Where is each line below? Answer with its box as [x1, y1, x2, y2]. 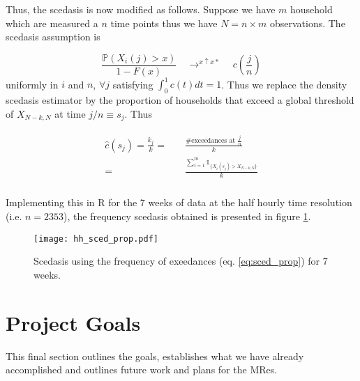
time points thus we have [110, 15, 218, 30]
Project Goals [6, 308, 141, 336]
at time [54, 106, 86, 120]
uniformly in [6, 77, 59, 91]
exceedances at [191, 137, 236, 145]
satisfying [112, 77, 153, 91]
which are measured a [6, 15, 98, 30]
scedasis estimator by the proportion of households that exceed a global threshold [6, 93, 354, 107]
